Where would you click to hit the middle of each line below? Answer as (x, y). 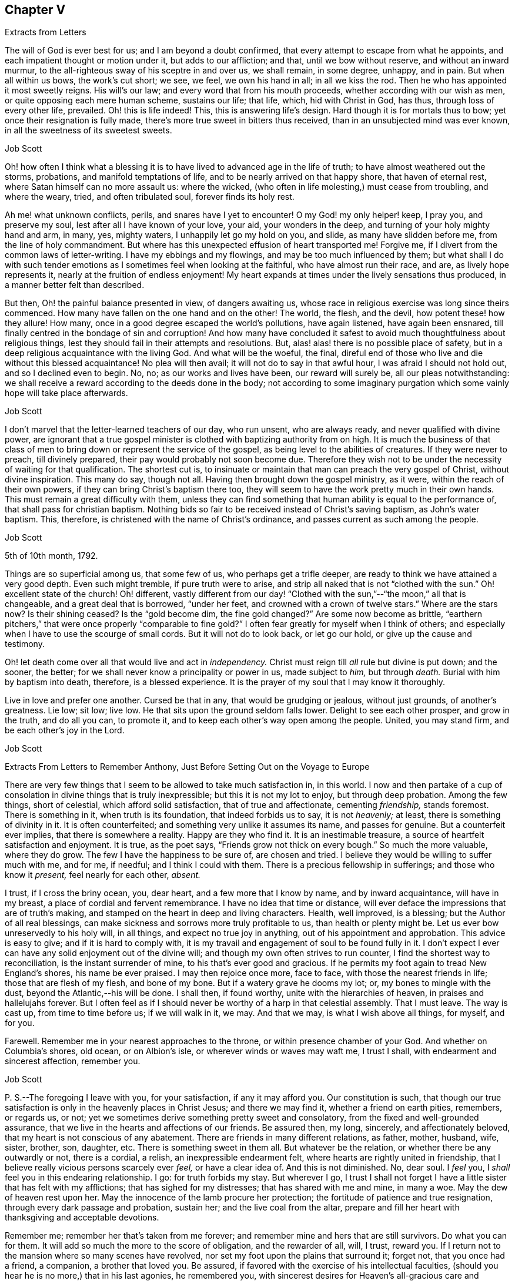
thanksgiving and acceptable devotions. (82, 1218)
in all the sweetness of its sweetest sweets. (88, 130)
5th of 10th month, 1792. (51, 556)
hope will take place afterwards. (66, 393)
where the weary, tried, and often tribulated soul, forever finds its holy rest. (150, 197)
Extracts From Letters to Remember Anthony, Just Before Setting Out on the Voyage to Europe (187, 767)
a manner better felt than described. (75, 285)
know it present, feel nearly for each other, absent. (103, 875)
